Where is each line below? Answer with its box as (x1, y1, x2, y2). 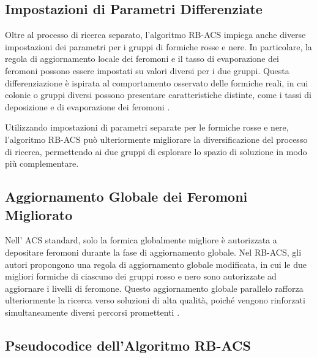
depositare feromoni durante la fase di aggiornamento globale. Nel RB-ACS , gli (5, 245, 302, 258)
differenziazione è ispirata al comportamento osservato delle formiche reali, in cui (5, 76, 308, 89)
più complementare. (5, 157, 79, 170)
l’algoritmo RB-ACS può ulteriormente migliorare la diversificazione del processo (5, 132, 308, 145)
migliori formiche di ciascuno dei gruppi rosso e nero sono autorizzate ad (5, 270, 277, 283)
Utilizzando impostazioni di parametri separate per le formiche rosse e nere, (5, 121, 289, 134)
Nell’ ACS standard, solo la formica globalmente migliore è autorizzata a (5, 234, 277, 246)
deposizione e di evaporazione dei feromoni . (5, 100, 170, 113)
